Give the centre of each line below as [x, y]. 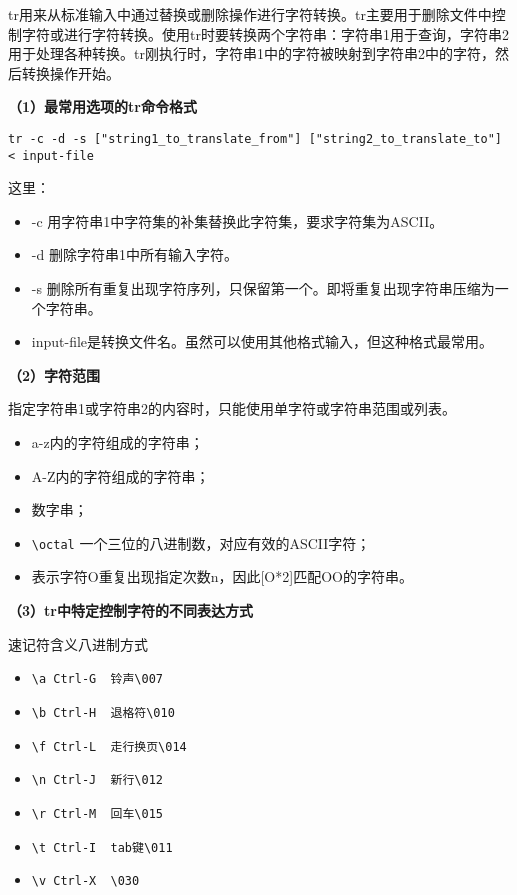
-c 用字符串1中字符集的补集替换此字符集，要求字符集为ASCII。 [237, 220]
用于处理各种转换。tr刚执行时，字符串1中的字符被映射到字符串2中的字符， [251, 53]
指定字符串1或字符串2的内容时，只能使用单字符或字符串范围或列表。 [232, 408]
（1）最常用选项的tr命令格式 [102, 106]
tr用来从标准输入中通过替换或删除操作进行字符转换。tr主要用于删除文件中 [250, 14]
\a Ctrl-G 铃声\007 [97, 679]
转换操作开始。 [70, 72]
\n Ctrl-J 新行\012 [97, 780]
